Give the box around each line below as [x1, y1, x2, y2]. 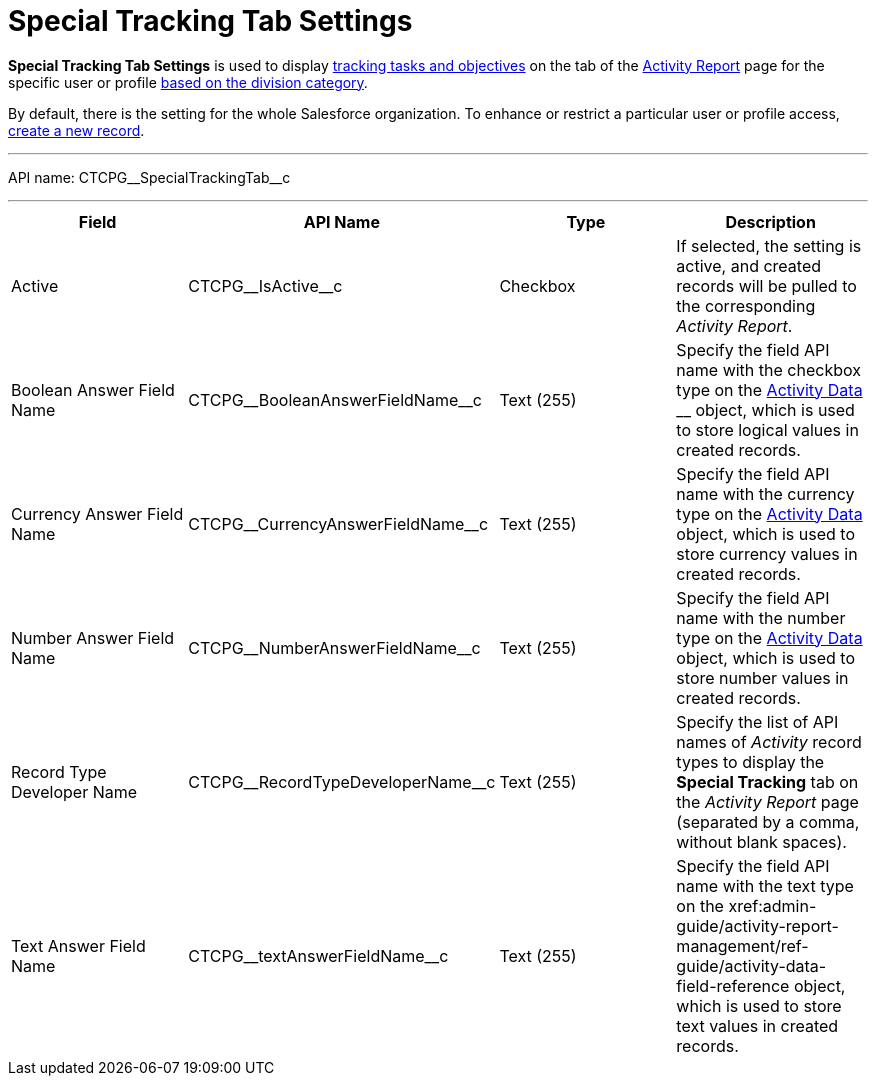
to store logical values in [676, 419, 859, 440]
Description [725, 211, 816, 232]
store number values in [676, 667, 849, 688]
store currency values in [676, 543, 858, 564]
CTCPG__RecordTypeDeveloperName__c [188, 771, 496, 792]
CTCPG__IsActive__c [188, 275, 343, 296]
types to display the [676, 751, 825, 772]
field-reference [676, 975, 790, 996]
